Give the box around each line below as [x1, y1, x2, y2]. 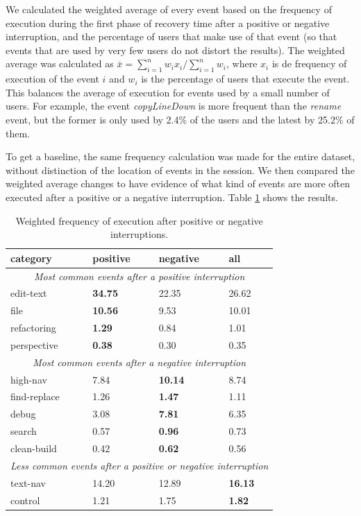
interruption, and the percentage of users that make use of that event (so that [6, 29, 337, 44]
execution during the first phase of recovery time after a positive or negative [6, 15, 330, 30]
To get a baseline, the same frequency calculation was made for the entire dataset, [6, 149, 355, 164]
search [10, 424, 37, 438]
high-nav [10, 372, 47, 386]
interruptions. [110, 227, 169, 241]
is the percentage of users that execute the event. [141, 71, 350, 86]
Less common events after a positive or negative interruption [10, 458, 269, 472]
